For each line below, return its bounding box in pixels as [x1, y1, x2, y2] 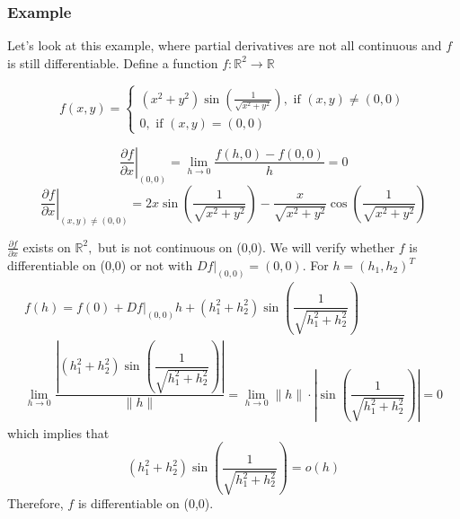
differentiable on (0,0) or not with [7, 256, 193, 274]
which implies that [7, 423, 110, 442]
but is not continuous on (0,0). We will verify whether [98, 237, 395, 256]
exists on [22, 237, 71, 256]
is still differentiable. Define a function [7, 53, 218, 72]
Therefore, [7, 494, 64, 513]
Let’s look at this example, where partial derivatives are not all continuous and [7, 36, 442, 55]
